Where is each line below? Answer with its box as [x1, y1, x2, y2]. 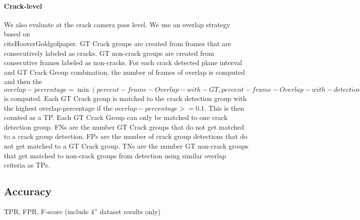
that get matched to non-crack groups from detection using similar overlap [4, 150, 226, 160]
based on [4, 29, 30, 39]
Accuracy [4, 184, 52, 199]
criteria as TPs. [4, 160, 50, 170]
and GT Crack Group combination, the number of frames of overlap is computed [4, 67, 245, 77]
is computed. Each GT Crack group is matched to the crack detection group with [4, 93, 247, 103]
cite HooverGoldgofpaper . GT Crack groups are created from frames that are [4, 38, 231, 48]
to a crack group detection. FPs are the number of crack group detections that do [4, 131, 248, 141]
